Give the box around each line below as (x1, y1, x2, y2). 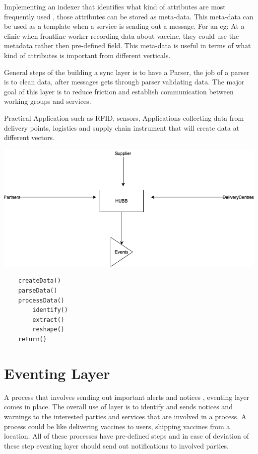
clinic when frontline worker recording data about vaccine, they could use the (4, 30, 239, 41)
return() (18, 336, 47, 343)
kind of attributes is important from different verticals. (4, 50, 171, 60)
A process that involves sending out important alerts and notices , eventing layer (4, 391, 250, 402)
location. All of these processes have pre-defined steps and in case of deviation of (4, 431, 249, 441)
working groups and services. (4, 96, 91, 106)
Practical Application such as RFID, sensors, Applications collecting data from (4, 112, 244, 123)
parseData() (18, 287, 58, 295)
